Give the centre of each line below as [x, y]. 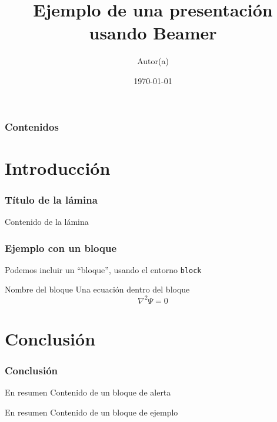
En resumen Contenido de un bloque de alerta [88, 392]
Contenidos [32, 126]
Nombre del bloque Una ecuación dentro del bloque [97, 289]
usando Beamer [153, 33]
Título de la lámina [51, 199]
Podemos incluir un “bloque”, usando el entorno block [103, 269]
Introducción [58, 167]
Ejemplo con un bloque [61, 247]
